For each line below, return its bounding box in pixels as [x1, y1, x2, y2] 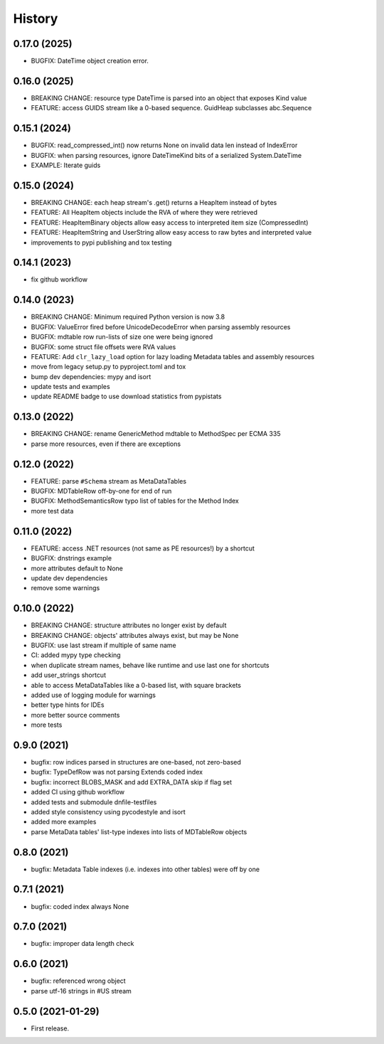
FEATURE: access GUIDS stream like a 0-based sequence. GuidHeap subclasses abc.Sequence [31, 104, 312, 112]
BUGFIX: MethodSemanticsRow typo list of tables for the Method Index [31, 496, 240, 505]
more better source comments [31, 710, 120, 719]
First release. [31, 1024, 70, 1033]
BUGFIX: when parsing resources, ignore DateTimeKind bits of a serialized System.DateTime [31, 151, 302, 159]
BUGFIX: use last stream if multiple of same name [31, 641, 177, 649]
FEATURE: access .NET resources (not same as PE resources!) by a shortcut [31, 544, 255, 553]
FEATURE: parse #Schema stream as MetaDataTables [31, 476, 187, 485]
